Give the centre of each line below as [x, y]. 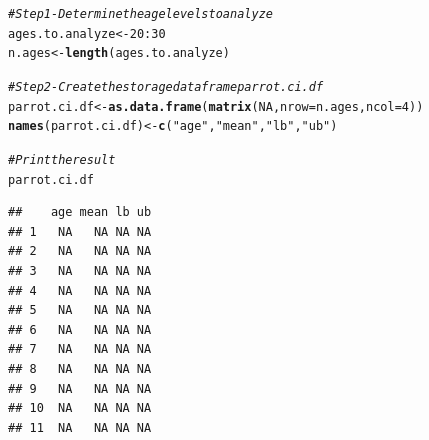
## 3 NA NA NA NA [80, 271]
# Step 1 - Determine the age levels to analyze [140, 14]
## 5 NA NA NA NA [80, 310]
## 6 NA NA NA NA [80, 329]
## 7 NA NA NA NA [80, 349]
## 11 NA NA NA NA [80, 427]
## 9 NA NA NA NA [80, 388]
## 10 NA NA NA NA [80, 408]
